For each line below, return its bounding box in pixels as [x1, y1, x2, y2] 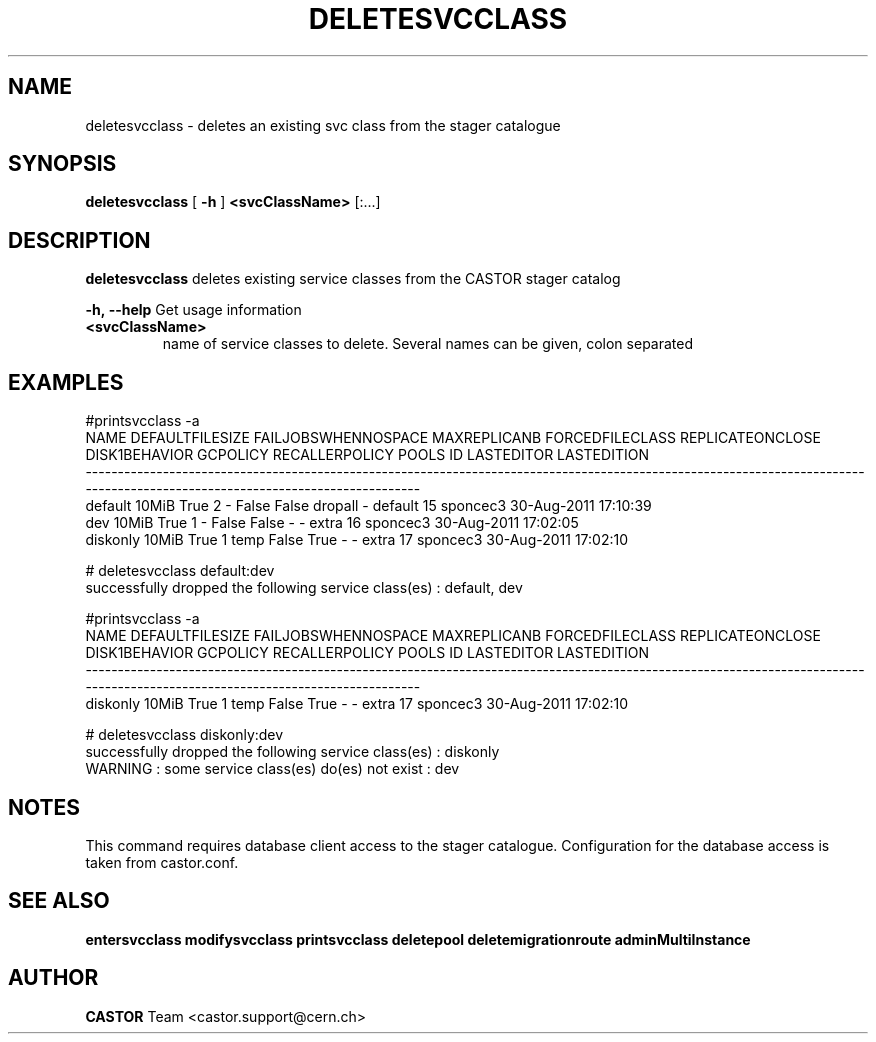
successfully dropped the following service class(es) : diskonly [85, 743, 500, 761]
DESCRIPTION [8, 227, 151, 253]
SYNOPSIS [8, 151, 117, 177]
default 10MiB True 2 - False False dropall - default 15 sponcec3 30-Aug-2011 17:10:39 [85, 497, 652, 515]
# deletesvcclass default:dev [85, 562, 275, 580]
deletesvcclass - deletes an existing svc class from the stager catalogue [85, 116, 561, 134]
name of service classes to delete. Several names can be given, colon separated [162, 335, 694, 353]
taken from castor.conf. [85, 853, 239, 871]
